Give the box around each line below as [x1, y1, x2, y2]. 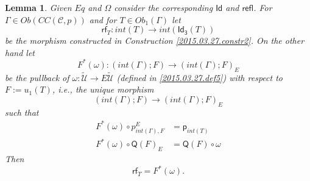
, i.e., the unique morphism [52, 83, 154, 96]
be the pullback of [5, 71, 69, 83]
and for [89, 13, 117, 26]
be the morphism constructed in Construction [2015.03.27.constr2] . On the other [5, 34, 305, 47]
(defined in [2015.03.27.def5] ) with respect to [116, 71, 283, 83]
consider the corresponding [114, 1, 213, 13]
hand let [5, 46, 35, 59]
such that [5, 105, 39, 118]
